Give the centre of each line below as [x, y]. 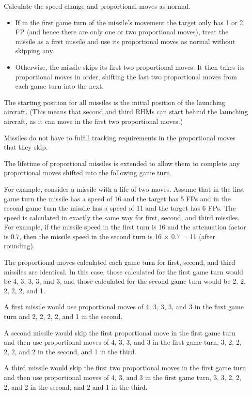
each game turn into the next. [60, 86]
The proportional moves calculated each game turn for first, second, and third [120, 262]
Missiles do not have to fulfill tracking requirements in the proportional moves [120, 137]
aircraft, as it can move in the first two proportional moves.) [94, 121]
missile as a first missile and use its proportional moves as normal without [125, 41]
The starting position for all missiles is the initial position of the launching [115, 102]
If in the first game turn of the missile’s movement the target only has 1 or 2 [129, 22]
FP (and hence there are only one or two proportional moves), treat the [122, 32]
